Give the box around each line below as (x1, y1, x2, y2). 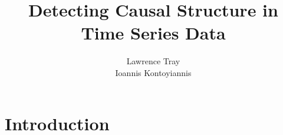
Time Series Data (81, 21, 226, 45)
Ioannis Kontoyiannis (115, 66, 192, 78)
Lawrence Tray (126, 55, 180, 67)
